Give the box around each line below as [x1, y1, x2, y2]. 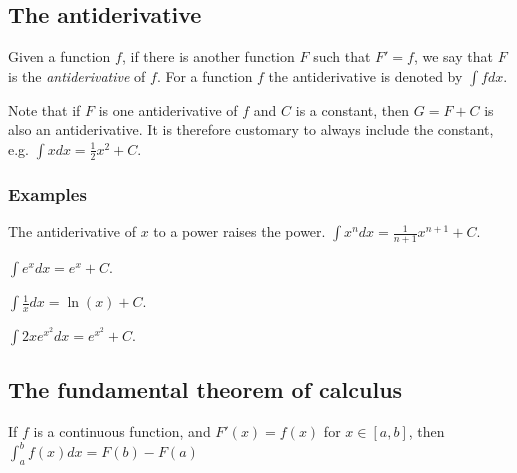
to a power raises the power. [153, 221, 326, 242]
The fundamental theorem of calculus [8, 374, 403, 405]
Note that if [8, 99, 81, 120]
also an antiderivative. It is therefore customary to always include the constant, [8, 119, 494, 140]
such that [313, 46, 371, 67]
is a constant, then [295, 99, 410, 120]
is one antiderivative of [98, 99, 238, 120]
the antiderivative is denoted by [268, 65, 463, 86]
